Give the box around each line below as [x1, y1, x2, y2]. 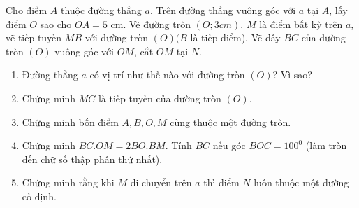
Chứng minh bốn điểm [22, 114, 119, 129]
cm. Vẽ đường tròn [110, 16, 191, 31]
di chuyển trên [130, 175, 192, 190]
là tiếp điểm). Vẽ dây [190, 30, 281, 45]
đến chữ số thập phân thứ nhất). [22, 151, 163, 166]
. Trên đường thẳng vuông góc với [149, 3, 296, 17]
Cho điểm [6, 3, 47, 17]
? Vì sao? [272, 67, 312, 82]
